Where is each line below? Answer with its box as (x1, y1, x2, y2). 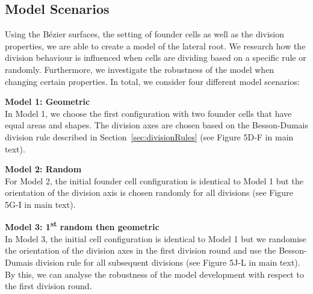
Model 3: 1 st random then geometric (5, 219, 160, 233)
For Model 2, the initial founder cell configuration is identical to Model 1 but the (5, 174, 303, 187)
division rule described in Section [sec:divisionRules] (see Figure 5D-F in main (5, 130, 294, 143)
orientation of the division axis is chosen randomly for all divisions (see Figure (5, 186, 293, 199)
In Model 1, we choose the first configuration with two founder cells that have (5, 107, 292, 119)
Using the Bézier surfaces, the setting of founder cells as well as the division (5, 28, 285, 40)
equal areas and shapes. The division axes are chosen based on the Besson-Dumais (5, 119, 309, 131)
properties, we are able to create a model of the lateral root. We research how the (5, 39, 306, 52)
